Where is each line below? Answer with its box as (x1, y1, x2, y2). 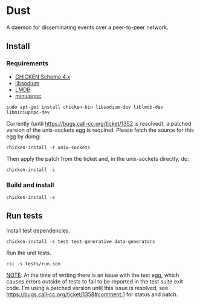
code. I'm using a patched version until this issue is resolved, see (6, 284, 169, 291)
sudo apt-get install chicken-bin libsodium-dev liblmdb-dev (6, 104, 164, 110)
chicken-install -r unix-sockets (6, 144, 91, 150)
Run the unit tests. (6, 249, 51, 256)
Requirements (6, 59, 49, 68)
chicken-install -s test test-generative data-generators (6, 238, 155, 245)
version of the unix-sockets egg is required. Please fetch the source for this (6, 126, 195, 134)
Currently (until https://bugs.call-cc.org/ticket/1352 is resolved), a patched (6, 120, 192, 127)
